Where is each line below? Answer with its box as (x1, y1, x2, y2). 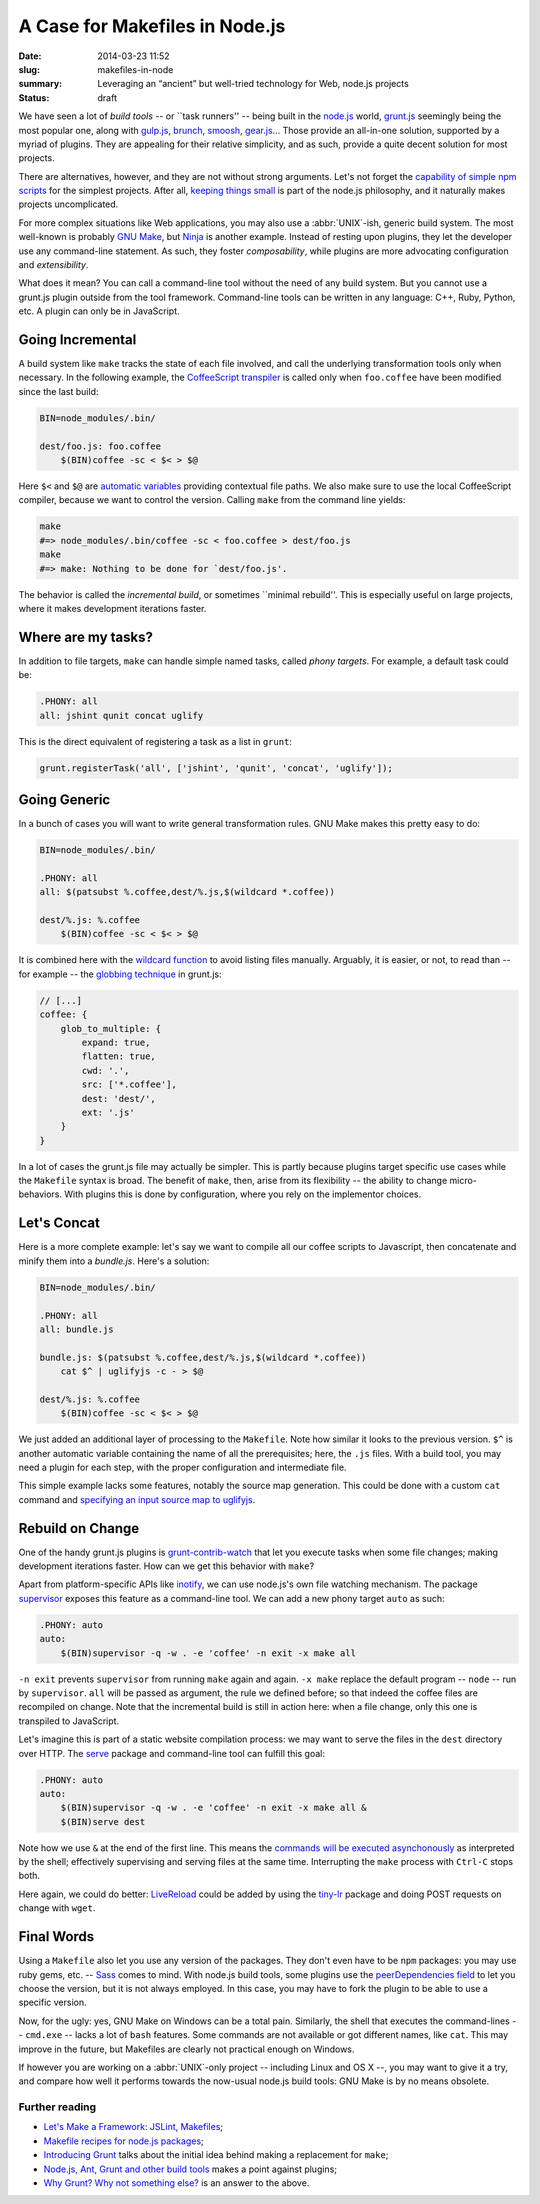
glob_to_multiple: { (60, 1023, 162, 1034)
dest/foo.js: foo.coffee (39, 440, 162, 452)
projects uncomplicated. (18, 198, 119, 210)
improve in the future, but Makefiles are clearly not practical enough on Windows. (18, 2043, 355, 2055)
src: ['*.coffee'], (81, 1079, 177, 1090)
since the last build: (18, 385, 99, 397)
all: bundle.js (39, 1323, 114, 1335)
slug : (18, 63, 40, 75)
